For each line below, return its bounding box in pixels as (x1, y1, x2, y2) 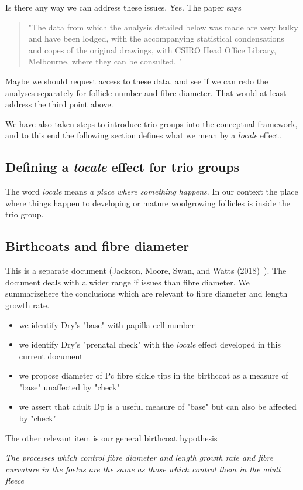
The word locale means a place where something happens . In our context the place (5, 185, 298, 198)
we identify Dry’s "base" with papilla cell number (19, 318, 195, 331)
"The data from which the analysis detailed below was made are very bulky (28, 21, 298, 33)
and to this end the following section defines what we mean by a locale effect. (5, 129, 281, 141)
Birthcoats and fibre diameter (5, 237, 190, 255)
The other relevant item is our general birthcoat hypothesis (5, 431, 218, 444)
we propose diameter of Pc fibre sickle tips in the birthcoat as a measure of (19, 369, 288, 382)
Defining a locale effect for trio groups (5, 158, 240, 176)
